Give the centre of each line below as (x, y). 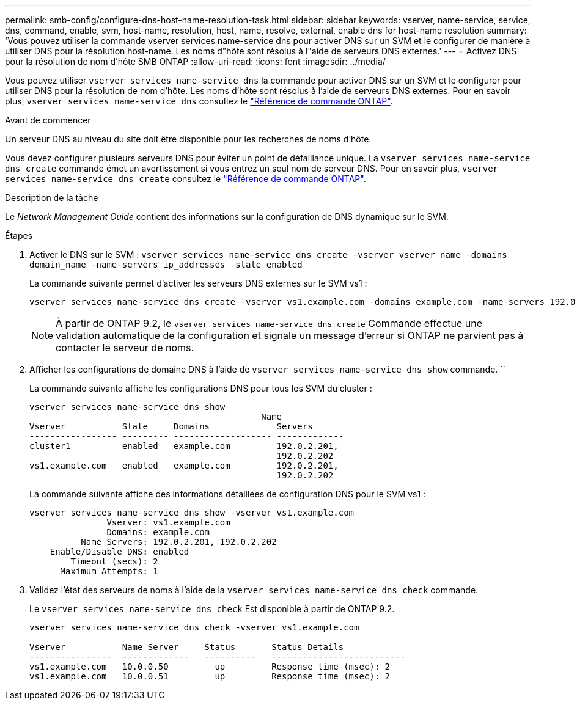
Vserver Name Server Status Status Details (187, 647)
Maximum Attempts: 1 (109, 571)
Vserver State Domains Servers (171, 426)
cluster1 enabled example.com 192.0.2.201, (184, 446)
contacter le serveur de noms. (125, 348)
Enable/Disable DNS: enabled (119, 552)
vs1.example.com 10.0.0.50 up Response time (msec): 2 (210, 667)
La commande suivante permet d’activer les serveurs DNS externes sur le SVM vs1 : (198, 283)
